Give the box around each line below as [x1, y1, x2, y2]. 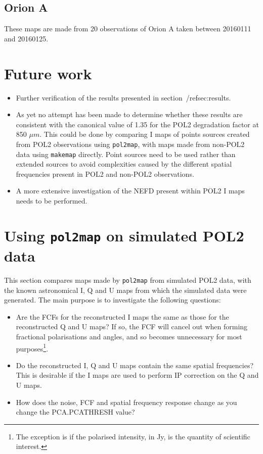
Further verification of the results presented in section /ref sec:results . [16, 92, 231, 103]
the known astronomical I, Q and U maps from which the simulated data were [4, 284, 247, 295]
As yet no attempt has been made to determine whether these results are [16, 109, 243, 120]
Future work [4, 63, 92, 83]
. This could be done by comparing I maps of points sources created [39, 129, 250, 139]
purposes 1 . [16, 341, 49, 354]
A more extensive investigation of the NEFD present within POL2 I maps [16, 185, 245, 196]
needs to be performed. [16, 195, 87, 206]
